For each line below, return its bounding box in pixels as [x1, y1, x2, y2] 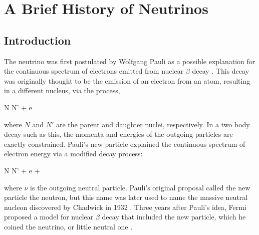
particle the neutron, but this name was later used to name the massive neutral [4, 192, 248, 202]
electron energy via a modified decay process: [4, 148, 143, 159]
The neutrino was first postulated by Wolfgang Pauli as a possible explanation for [4, 56, 255, 66]
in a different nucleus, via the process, [4, 85, 120, 96]
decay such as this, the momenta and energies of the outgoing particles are [4, 129, 233, 139]
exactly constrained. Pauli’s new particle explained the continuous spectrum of [4, 138, 245, 149]
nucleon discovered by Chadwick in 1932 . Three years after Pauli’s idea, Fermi [4, 201, 246, 212]
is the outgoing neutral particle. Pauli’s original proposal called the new [30, 182, 250, 192]
